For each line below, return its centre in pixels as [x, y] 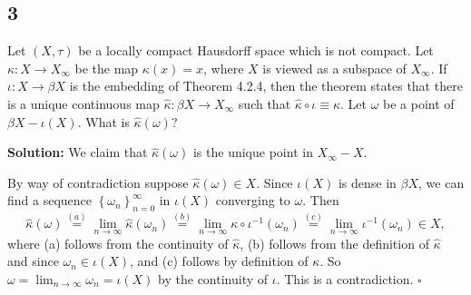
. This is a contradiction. [345, 278]
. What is [103, 121]
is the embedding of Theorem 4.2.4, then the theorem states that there [266, 86]
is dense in [367, 182]
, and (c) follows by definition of [219, 261]
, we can [442, 182]
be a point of [419, 103]
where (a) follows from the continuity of [118, 243]
